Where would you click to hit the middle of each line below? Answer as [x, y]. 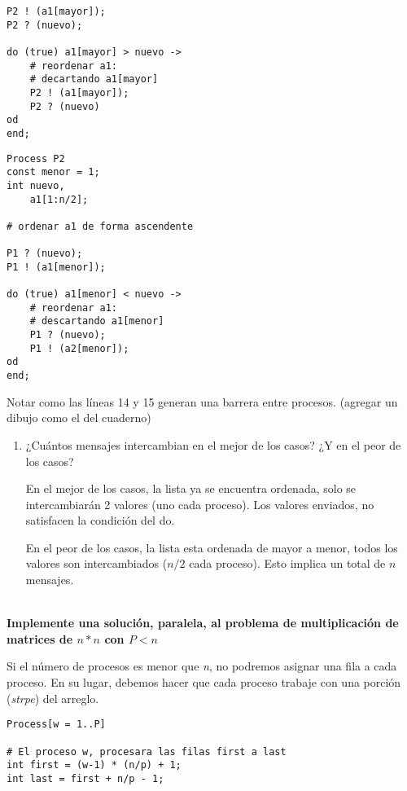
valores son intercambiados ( [96, 563]
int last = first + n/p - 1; [85, 778]
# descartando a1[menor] [97, 321]
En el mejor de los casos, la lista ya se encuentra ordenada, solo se [191, 488]
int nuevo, [36, 185]
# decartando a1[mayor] [94, 79]
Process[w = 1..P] [56, 725]
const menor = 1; [53, 172]
